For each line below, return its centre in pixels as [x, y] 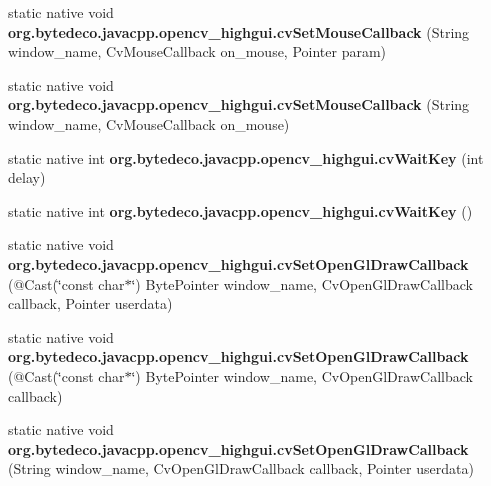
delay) [27, 177]
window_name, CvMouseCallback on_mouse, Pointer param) [197, 51]
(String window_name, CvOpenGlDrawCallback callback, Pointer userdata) [241, 468]
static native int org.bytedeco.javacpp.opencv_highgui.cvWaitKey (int [246, 157]
